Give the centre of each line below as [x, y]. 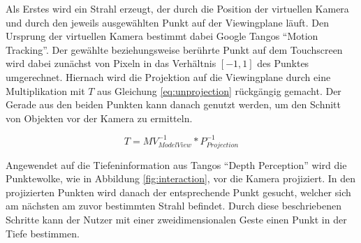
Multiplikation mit [45, 90]
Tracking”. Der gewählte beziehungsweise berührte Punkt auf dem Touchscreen [174, 49]
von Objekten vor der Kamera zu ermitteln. [99, 118]
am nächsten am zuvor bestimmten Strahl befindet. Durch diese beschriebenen [174, 206]
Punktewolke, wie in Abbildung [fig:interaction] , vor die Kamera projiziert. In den [180, 178]
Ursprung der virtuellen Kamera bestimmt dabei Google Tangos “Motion [162, 36]
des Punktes [283, 63]
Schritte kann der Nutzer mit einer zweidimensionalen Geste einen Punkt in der [176, 219]
